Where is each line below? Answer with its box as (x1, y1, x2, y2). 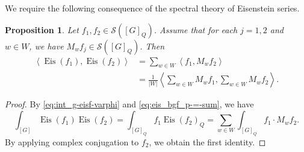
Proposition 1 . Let (5, 23, 79, 36)
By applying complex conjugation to (5, 135, 139, 148)
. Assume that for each (154, 23, 238, 36)
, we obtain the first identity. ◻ (149, 135, 266, 148)
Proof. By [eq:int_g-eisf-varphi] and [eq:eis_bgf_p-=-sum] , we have (5, 98, 254, 110)
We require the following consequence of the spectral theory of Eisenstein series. (5, 2, 300, 14)
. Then (140, 39, 165, 52)
